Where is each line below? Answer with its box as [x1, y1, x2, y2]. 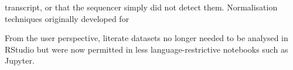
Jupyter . [5, 54, 35, 67]
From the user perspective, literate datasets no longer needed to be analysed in [5, 32, 288, 44]
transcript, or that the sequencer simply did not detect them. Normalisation [5, 1, 278, 13]
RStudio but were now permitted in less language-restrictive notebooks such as [5, 43, 288, 55]
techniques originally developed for [5, 12, 130, 24]
